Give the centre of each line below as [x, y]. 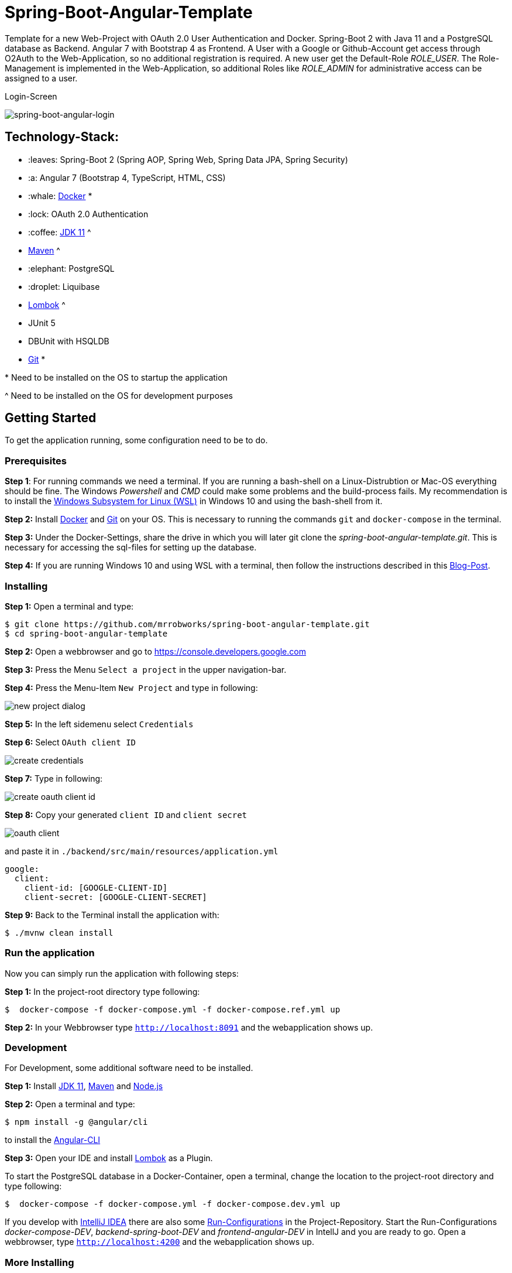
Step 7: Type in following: [54, 778]
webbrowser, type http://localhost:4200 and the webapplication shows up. [159, 1242]
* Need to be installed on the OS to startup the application [116, 377]
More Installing [39, 1262]
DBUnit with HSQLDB [69, 341]
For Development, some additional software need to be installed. [129, 1068]
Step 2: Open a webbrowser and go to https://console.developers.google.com [155, 651]
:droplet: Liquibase [64, 286]
